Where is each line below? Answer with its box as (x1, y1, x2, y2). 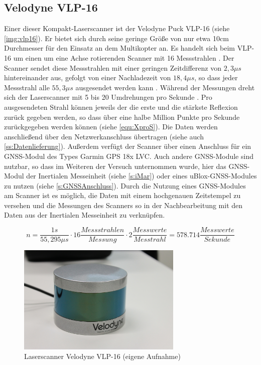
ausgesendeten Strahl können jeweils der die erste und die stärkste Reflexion (4, 101, 238, 112)
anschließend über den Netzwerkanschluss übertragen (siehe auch (4, 131, 204, 141)
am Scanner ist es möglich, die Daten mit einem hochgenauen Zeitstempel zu (4, 190, 241, 201)
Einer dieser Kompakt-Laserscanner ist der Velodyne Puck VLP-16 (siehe (4, 23, 230, 34)
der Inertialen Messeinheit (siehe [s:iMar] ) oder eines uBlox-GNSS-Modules (26, 170, 257, 181)
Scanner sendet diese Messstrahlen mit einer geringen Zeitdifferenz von (4, 62, 221, 73)
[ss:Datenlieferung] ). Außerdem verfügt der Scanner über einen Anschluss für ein (4, 141, 251, 151)
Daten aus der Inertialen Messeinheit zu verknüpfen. (4, 210, 165, 220)
